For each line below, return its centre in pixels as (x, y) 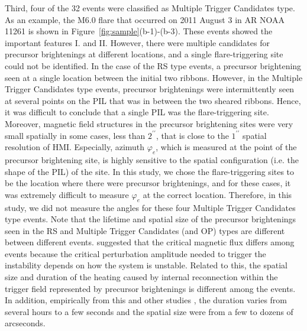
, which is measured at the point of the (226, 147)
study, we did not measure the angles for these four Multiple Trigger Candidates (150, 207)
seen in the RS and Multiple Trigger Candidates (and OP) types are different (145, 230)
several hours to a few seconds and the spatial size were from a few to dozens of (149, 311)
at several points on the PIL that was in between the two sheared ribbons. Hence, (153, 100)
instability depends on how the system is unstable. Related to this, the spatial (146, 265)
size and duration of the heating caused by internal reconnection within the (141, 277)
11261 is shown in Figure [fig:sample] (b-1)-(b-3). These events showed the (139, 31)
